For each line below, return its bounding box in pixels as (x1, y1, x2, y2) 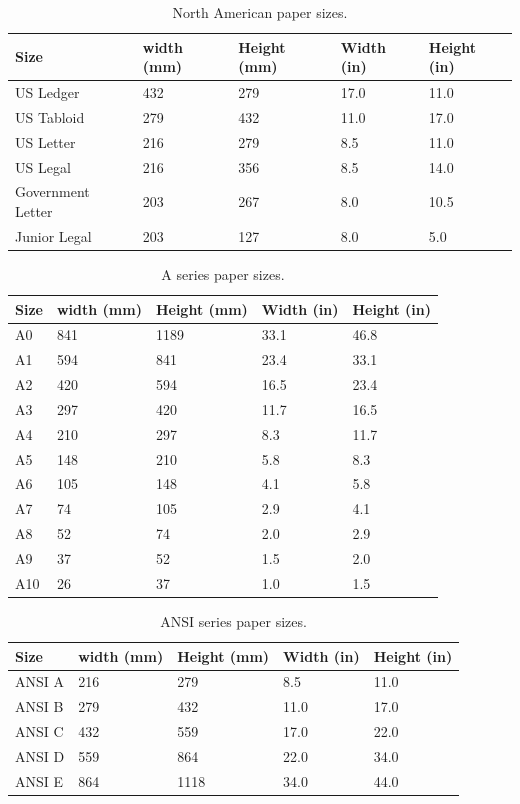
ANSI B (15, 696, 64, 717)
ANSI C (15, 721, 64, 742)
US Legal (15, 156, 71, 177)
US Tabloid (15, 106, 85, 127)
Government (15, 181, 90, 202)
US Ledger (15, 82, 80, 103)
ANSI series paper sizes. (160, 610, 307, 631)
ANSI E (15, 770, 64, 791)
